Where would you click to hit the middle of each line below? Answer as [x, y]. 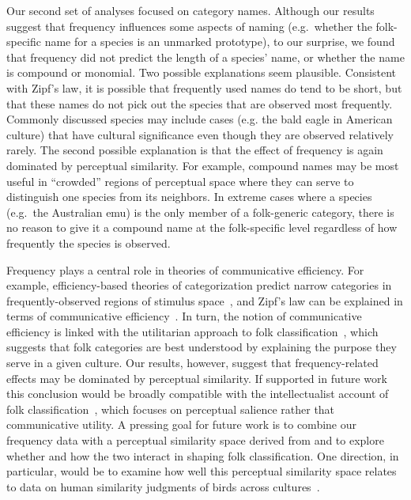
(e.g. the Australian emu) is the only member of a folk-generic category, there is [200, 212]
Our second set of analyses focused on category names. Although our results [190, 10]
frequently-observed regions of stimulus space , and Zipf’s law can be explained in [205, 300]
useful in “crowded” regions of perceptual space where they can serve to [180, 181]
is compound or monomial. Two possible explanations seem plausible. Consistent [201, 72]
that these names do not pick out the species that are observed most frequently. [200, 103]
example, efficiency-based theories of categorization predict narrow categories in [199, 285]
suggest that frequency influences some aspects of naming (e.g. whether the [189, 26]
